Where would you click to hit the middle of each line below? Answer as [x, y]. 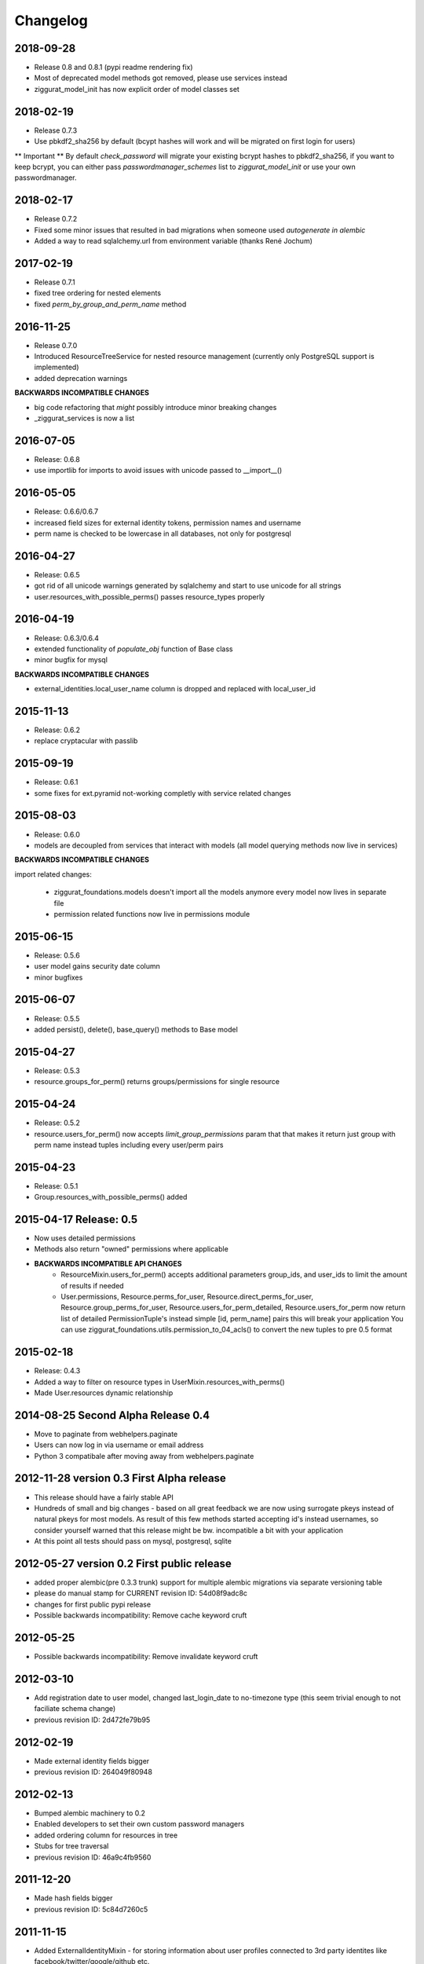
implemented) [57, 367]
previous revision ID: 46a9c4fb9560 [93, 1857]
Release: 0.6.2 [57, 730]
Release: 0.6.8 [57, 459]
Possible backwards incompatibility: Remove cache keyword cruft [141, 1615]
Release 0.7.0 [56, 345]
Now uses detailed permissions [85, 1238]
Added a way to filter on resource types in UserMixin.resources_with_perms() [160, 1382]
